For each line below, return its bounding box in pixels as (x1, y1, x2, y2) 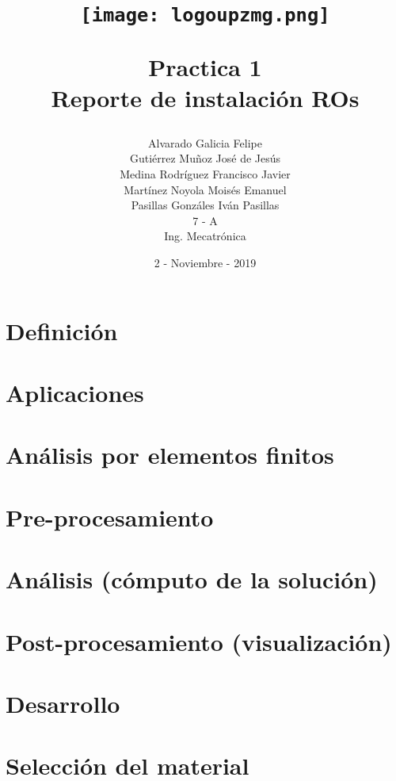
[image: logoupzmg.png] (80, 4, 330, 27)
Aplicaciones (6, 377, 144, 408)
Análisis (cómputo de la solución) (6, 563, 378, 595)
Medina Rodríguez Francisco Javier (120, 166, 291, 182)
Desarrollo (6, 687, 120, 719)
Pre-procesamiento (6, 500, 214, 533)
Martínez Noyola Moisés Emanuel (124, 181, 287, 197)
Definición (6, 314, 118, 346)
